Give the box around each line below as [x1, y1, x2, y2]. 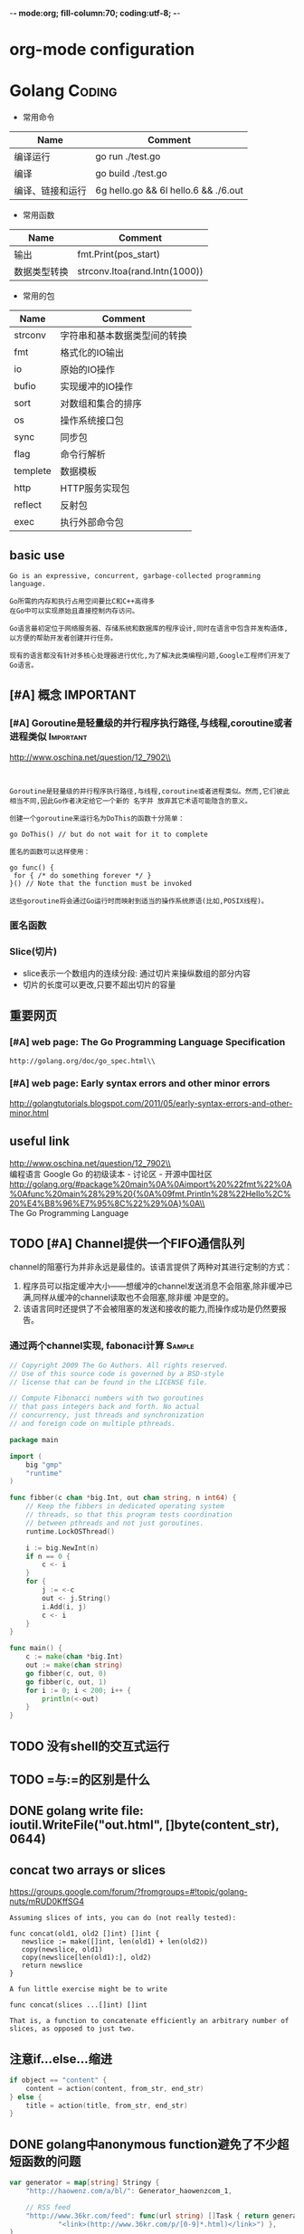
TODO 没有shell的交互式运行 [9, 1738, 170, 1754]
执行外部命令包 [60, 516, 124, 528]
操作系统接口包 [60, 414, 124, 427]
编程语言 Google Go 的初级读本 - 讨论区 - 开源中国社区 [9, 1168, 213, 1179]
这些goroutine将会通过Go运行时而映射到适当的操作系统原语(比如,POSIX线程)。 [9, 896, 269, 906]
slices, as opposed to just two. [9, 2024, 136, 2034]
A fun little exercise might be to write [9, 1985, 168, 1994]
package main [9, 1435, 59, 1444]
